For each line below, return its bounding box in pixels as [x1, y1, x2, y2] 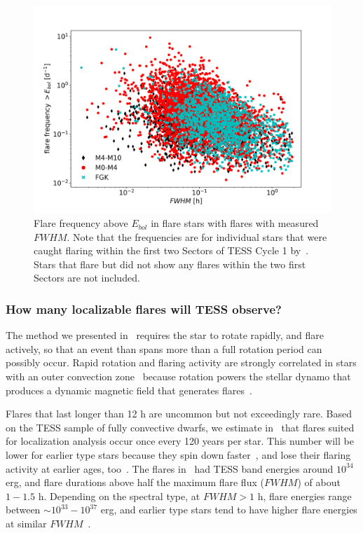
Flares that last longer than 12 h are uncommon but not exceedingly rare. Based [6, 406, 352, 421]
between [6, 502, 41, 517]
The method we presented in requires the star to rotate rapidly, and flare [6, 328, 324, 342]
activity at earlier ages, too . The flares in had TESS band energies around [6, 461, 334, 476]
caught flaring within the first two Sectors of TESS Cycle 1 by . [34, 243, 309, 258]
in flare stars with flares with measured [151, 216, 319, 230]
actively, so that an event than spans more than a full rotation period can [6, 341, 322, 356]
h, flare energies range [257, 488, 352, 503]
